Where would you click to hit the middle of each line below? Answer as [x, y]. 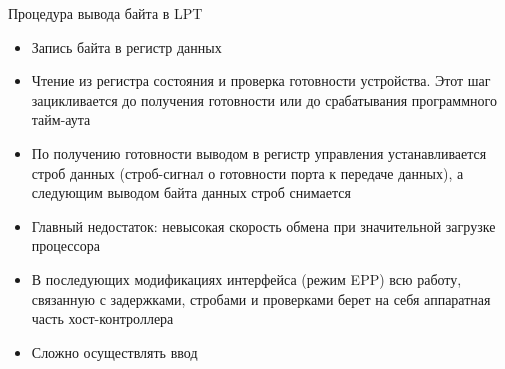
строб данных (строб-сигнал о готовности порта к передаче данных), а [247, 172]
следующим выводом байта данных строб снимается [191, 192]
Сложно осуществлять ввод [114, 351]
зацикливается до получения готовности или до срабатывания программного [264, 99]
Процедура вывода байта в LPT [105, 13]
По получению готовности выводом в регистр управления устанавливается [259, 152]
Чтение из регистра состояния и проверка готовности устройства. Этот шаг [261, 80]
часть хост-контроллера [102, 318]
